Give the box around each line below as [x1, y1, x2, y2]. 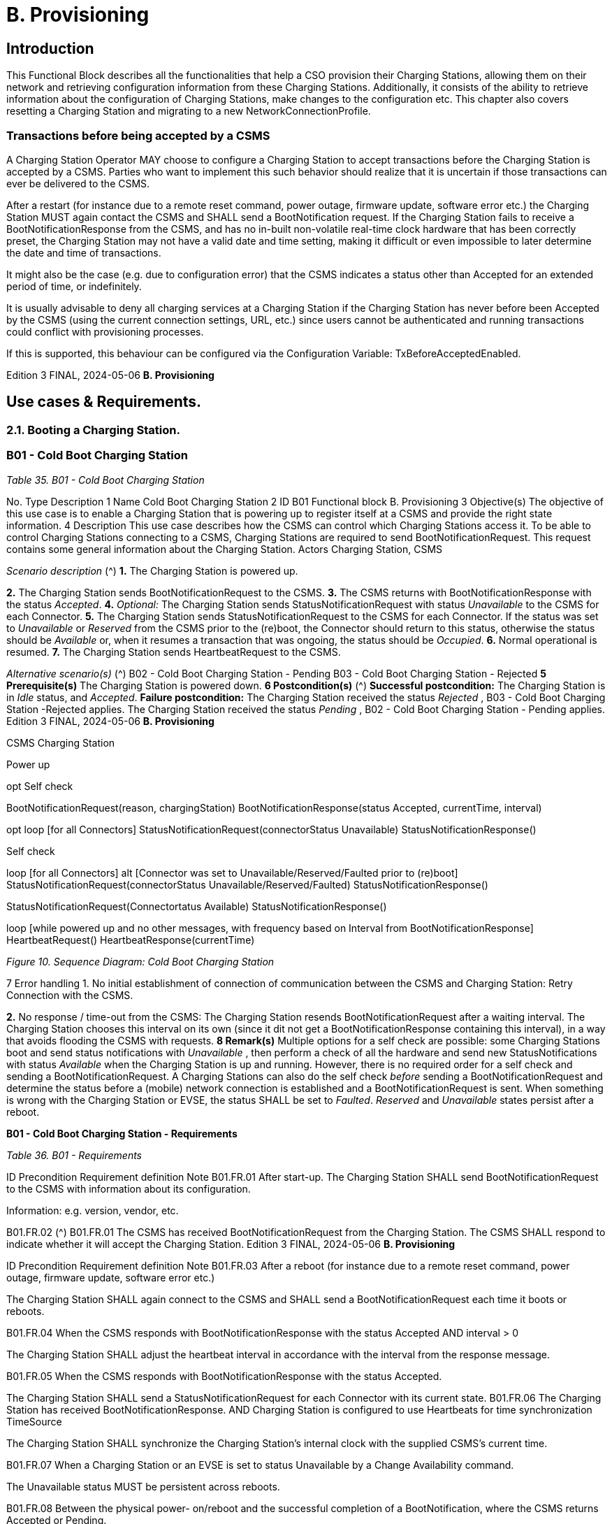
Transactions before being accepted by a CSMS [6, 128, 270, 143]
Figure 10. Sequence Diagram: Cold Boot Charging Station [6, 955, 275, 968]
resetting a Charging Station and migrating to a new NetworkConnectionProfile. [6, 105, 371, 117]
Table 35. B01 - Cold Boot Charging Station [6, 473, 205, 486]
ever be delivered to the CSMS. [6, 177, 150, 189]
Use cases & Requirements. [6, 393, 202, 411]
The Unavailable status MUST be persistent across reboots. [6, 1480, 280, 1493]
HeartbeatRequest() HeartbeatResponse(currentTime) [6, 933, 255, 946]
